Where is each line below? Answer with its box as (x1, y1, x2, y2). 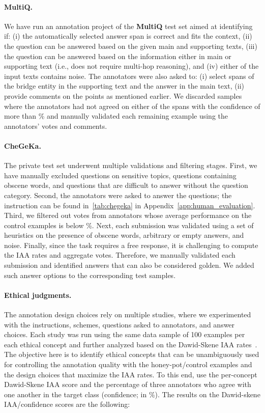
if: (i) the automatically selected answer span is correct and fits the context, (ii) (4, 31, 252, 41)
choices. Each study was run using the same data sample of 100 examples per (4, 329, 245, 340)
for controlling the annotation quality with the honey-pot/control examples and (4, 359, 252, 370)
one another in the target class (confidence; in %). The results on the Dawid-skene (4, 389, 260, 399)
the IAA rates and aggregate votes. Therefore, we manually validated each (4, 250, 235, 260)
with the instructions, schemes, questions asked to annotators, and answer (4, 319, 235, 329)
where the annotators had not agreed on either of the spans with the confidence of (4, 100, 260, 111)
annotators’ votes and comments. (4, 120, 107, 131)
